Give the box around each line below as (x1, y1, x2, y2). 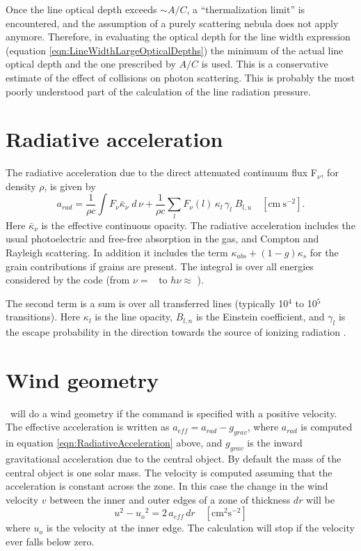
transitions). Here (6, 309, 81, 324)
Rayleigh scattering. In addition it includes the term (6, 245, 228, 259)
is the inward (247, 435, 303, 450)
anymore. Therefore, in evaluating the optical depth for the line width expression (6, 29, 351, 44)
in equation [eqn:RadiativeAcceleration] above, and (6, 435, 223, 450)
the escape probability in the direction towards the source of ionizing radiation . (6, 325, 346, 339)
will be (306, 492, 335, 506)
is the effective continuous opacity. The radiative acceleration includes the (41, 217, 355, 232)
